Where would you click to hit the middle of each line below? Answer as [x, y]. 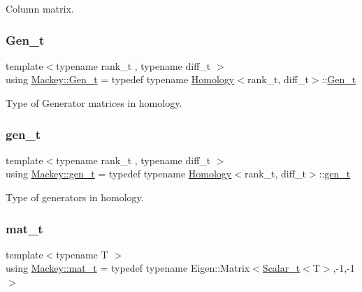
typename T [82, 254]
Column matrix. [40, 8]
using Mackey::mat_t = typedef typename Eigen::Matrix [128, 268]
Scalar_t [281, 268]
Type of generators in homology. [75, 197]
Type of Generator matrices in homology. [94, 103]
